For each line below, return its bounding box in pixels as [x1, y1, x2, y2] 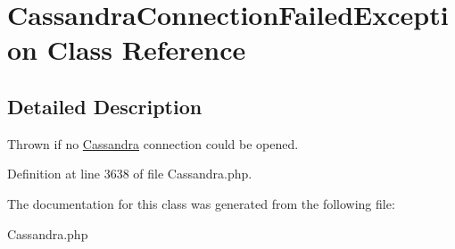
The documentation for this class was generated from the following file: [7, 194, 395, 212]
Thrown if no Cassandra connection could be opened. [7, 134, 299, 153]
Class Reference [46, 31, 246, 68]
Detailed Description [7, 92, 203, 120]
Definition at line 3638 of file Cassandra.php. [7, 164, 252, 183]
